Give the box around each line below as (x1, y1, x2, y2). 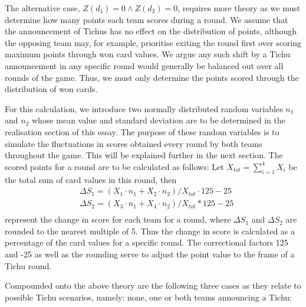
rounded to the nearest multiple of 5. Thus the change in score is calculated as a (5, 224, 295, 237)
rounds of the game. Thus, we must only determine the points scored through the (5, 71, 299, 83)
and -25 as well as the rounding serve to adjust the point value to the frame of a (5, 247, 295, 260)
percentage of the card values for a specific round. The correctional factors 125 (5, 236, 288, 249)
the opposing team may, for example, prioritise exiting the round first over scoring (5, 36, 302, 48)
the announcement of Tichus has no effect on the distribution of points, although (5, 25, 297, 37)
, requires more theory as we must (177, 2, 301, 14)
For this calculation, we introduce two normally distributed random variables (5, 102, 283, 115)
